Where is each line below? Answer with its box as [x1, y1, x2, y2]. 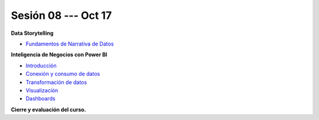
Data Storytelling [11, 30, 54, 37]
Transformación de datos [25, 79, 87, 86]
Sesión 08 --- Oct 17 [11, 9, 112, 22]
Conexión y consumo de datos [25, 70, 100, 77]
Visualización [25, 86, 58, 94]
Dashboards [25, 95, 56, 102]
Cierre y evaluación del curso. [11, 106, 86, 113]
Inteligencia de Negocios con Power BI [11, 51, 108, 59]
